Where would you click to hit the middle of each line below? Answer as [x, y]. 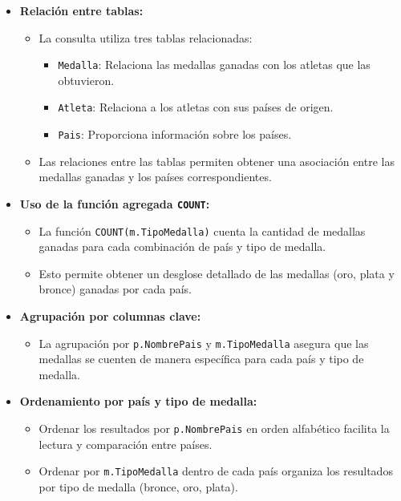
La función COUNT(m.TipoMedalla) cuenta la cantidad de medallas [202, 230]
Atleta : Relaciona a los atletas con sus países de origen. [196, 107]
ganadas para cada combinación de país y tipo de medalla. [182, 246]
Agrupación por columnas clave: [110, 316]
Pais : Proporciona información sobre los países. [175, 134]
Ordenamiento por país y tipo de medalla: [138, 401]
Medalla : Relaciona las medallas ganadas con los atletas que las [214, 65]
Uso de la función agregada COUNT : [115, 203]
